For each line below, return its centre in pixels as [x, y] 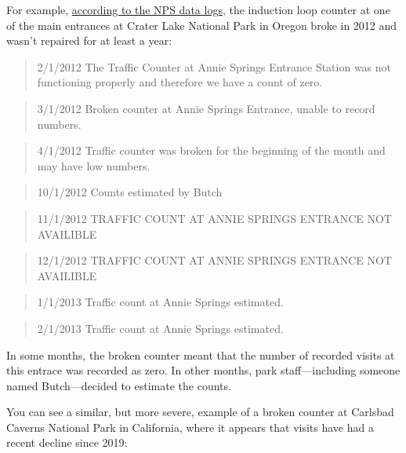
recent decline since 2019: [67, 442]
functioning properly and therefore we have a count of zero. [180, 82]
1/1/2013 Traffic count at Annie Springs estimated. [160, 302]
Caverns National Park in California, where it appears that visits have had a [190, 427]
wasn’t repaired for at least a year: [89, 40]
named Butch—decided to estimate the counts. [119, 385]
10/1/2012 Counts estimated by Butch [130, 192]
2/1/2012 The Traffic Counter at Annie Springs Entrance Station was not [214, 66]
